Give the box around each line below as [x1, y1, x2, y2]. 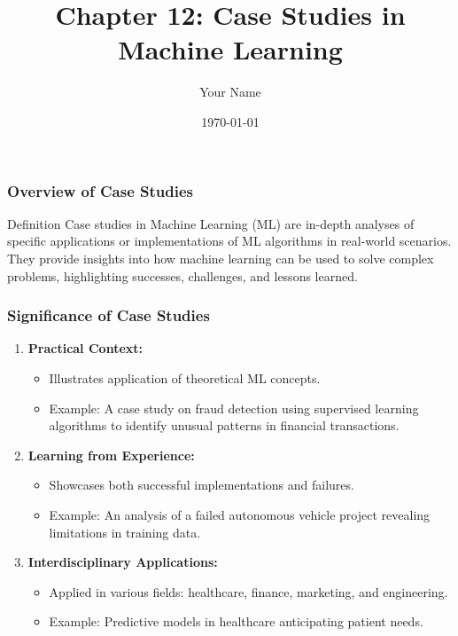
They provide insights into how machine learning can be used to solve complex [7, 248, 434, 267]
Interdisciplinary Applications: [27, 553, 218, 571]
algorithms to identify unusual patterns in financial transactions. [49, 416, 400, 435]
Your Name [199, 82, 261, 101]
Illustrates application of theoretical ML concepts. [49, 368, 321, 387]
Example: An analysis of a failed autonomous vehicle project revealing [49, 505, 431, 523]
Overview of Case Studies [7, 179, 193, 201]
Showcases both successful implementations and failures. [49, 475, 354, 494]
